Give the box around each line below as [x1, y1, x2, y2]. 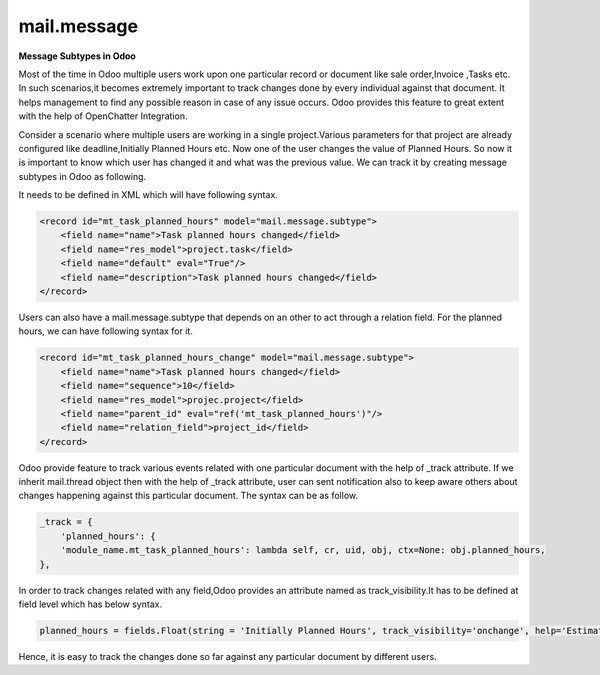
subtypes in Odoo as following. [18, 170, 147, 182]
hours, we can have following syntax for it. [18, 325, 194, 337]
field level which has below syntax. [18, 598, 163, 610]
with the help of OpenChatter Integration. [18, 110, 188, 122]
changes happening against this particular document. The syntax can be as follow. [18, 490, 359, 502]
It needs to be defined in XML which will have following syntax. [18, 189, 279, 201]
